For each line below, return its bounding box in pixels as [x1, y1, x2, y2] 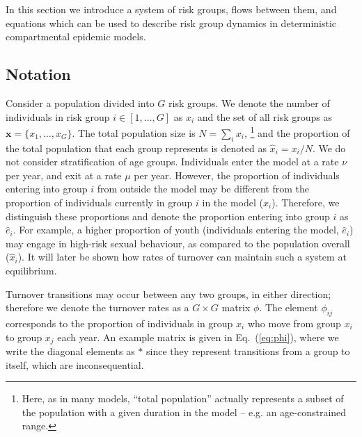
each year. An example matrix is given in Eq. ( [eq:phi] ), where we [57, 329, 339, 344]
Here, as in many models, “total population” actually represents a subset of [22, 391, 344, 406]
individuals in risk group [6, 109, 110, 124]
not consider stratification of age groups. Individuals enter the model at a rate [6, 154, 339, 169]
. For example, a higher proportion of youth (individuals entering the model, [13, 222, 339, 237]
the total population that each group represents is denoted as [6, 140, 267, 155]
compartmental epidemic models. [6, 29, 146, 44]
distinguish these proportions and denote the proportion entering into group [6, 208, 330, 223]
